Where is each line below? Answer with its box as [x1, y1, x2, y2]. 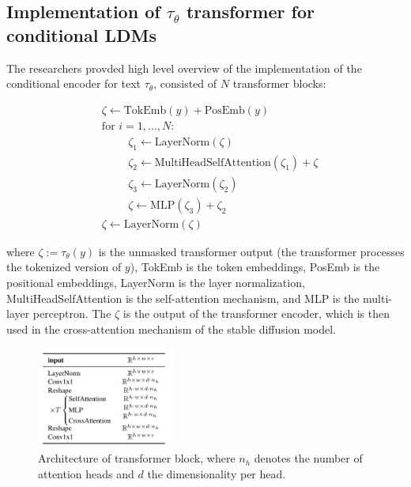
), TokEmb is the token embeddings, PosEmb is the [130, 259, 380, 275]
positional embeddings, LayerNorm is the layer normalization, [6, 274, 305, 290]
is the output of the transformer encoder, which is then [123, 305, 390, 322]
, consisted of [153, 75, 217, 92]
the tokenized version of [6, 259, 122, 275]
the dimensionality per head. [147, 465, 286, 481]
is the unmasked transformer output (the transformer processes [98, 243, 405, 259]
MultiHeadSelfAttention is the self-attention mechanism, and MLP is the [6, 289, 360, 306]
